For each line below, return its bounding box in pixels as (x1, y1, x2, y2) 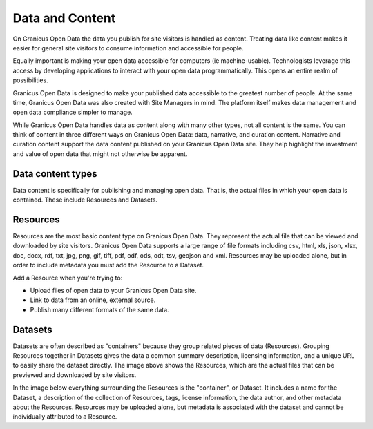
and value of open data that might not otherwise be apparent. (12, 149, 188, 158)
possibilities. (12, 76, 48, 84)
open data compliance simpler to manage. (12, 108, 133, 117)
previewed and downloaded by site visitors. (12, 370, 137, 379)
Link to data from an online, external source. (30, 296, 156, 304)
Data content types (12, 168, 97, 180)
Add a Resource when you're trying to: (12, 274, 123, 282)
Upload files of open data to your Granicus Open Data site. (30, 287, 197, 294)
